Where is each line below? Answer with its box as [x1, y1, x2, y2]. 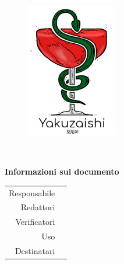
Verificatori [15, 216, 55, 228]
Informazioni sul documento [5, 165, 119, 178]
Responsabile [9, 186, 55, 199]
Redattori [20, 201, 55, 213]
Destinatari [15, 244, 55, 256]
